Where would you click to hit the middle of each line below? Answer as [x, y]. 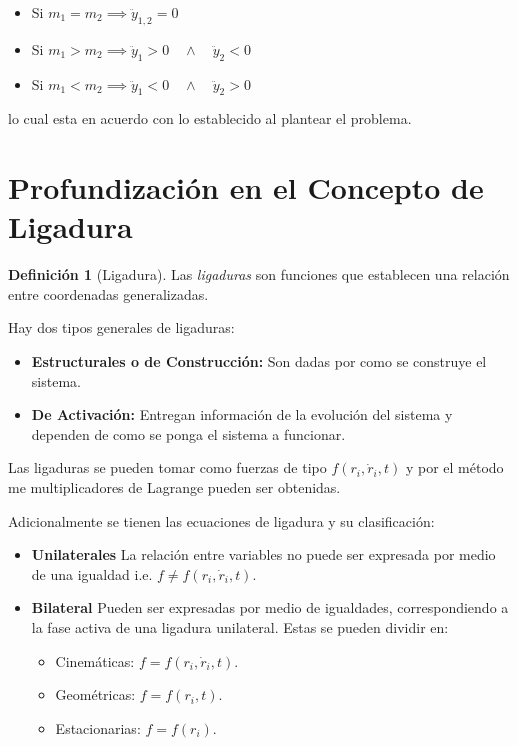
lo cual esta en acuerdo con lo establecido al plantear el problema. [210, 118]
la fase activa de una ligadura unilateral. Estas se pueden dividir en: [240, 627]
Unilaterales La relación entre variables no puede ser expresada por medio [263, 554]
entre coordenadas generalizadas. [108, 293]
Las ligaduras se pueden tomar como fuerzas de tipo [167, 467]
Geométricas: [95, 694]
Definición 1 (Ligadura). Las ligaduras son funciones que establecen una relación [259, 274]
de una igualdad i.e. [92, 573]
